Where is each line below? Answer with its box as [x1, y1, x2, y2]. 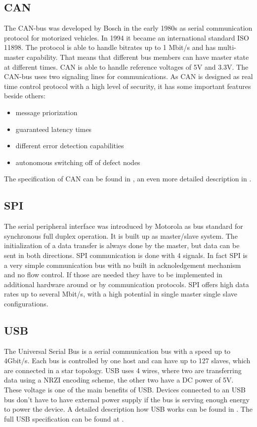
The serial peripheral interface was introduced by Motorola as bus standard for [4, 221, 243, 231]
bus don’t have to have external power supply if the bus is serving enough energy [4, 394, 250, 404]
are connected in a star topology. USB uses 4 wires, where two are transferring [4, 365, 242, 375]
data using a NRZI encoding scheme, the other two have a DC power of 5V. [4, 375, 234, 385]
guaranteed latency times [15, 124, 92, 134]
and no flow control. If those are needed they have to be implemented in [4, 269, 222, 280]
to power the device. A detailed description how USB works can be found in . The [4, 404, 253, 414]
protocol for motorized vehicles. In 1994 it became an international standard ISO [4, 32, 249, 43]
